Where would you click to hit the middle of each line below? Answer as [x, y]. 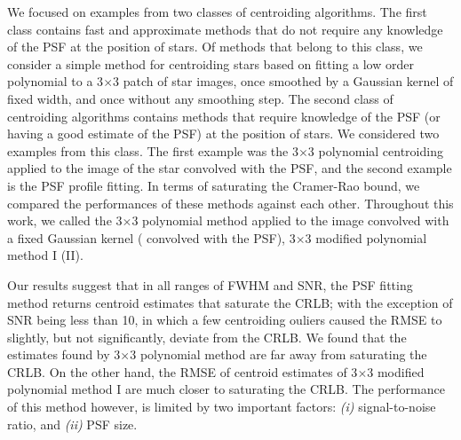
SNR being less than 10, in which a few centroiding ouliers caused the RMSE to [225, 320]
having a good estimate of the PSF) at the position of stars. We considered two [223, 134]
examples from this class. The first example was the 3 [153, 150]
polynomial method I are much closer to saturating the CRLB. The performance [226, 389]
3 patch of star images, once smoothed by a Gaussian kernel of [283, 81]
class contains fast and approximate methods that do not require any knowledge [225, 29]
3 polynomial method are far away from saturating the [278, 354]
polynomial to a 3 [56, 81]
